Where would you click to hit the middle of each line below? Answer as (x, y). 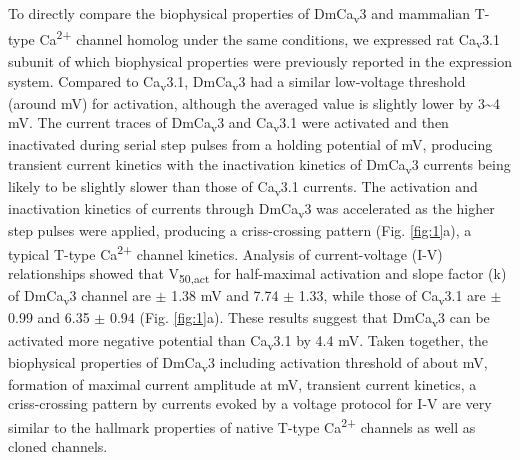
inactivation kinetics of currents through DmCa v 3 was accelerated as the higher (251, 209)
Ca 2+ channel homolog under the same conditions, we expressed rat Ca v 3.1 (270, 39)
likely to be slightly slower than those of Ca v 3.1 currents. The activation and (243, 187)
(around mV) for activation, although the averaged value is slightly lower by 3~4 (254, 102)
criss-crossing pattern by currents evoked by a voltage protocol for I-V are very (250, 403)
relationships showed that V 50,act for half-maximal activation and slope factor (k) (257, 274)
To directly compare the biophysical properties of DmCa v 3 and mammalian (239, 14)
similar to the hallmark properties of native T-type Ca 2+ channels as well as (242, 425)
